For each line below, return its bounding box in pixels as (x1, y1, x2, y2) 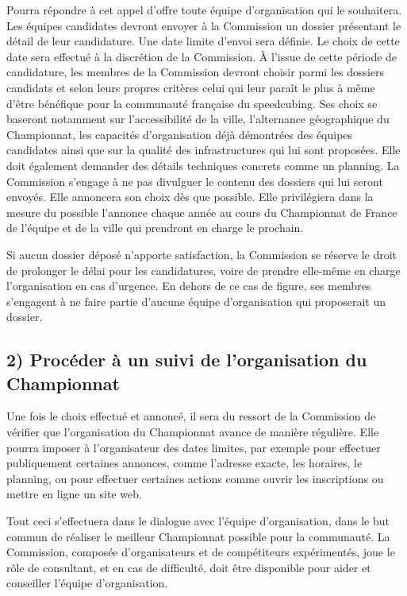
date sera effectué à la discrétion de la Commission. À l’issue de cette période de (6, 48, 397, 64)
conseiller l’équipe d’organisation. (6, 575, 168, 591)
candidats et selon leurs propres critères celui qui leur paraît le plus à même (6, 79, 375, 95)
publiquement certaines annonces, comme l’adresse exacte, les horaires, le (6, 455, 363, 471)
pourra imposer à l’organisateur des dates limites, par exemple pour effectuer (6, 439, 381, 455)
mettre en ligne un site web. (6, 486, 142, 502)
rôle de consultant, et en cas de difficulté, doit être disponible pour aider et (6, 559, 371, 575)
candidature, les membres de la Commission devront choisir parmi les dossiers (6, 64, 385, 80)
